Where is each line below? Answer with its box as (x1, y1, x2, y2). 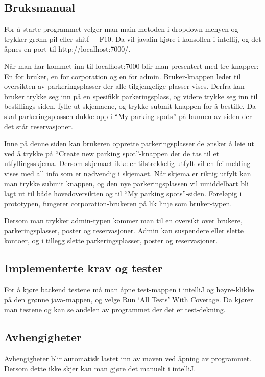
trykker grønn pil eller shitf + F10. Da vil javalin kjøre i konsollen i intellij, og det (4, 33, 261, 44)
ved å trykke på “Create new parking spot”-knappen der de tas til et (4, 148, 220, 158)
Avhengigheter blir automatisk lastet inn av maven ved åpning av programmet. (4, 353, 252, 364)
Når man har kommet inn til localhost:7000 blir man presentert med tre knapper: (4, 60, 259, 71)
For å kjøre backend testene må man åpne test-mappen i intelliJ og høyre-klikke (4, 284, 254, 295)
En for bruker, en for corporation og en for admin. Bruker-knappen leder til (4, 70, 241, 81)
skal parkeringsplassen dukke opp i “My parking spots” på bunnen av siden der (4, 110, 252, 121)
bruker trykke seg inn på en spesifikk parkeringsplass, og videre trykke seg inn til (4, 90, 258, 101)
